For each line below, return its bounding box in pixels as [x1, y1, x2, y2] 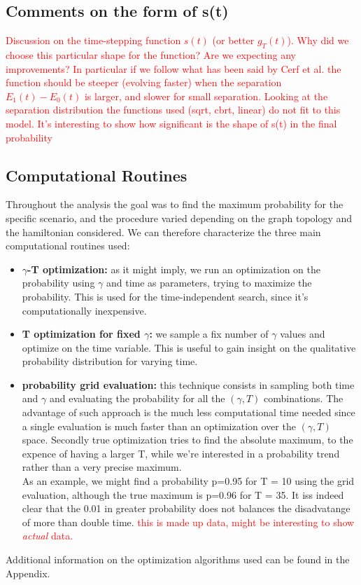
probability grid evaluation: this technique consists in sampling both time [22, 377, 355, 392]
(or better [212, 33, 255, 48]
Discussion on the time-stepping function [6, 33, 181, 48]
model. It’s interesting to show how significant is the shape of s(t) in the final [6, 116, 337, 130]
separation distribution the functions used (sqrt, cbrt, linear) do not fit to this [6, 102, 341, 117]
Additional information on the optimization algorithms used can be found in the [6, 552, 350, 567]
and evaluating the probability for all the [49, 391, 225, 406]
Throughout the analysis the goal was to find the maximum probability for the [6, 197, 344, 212]
